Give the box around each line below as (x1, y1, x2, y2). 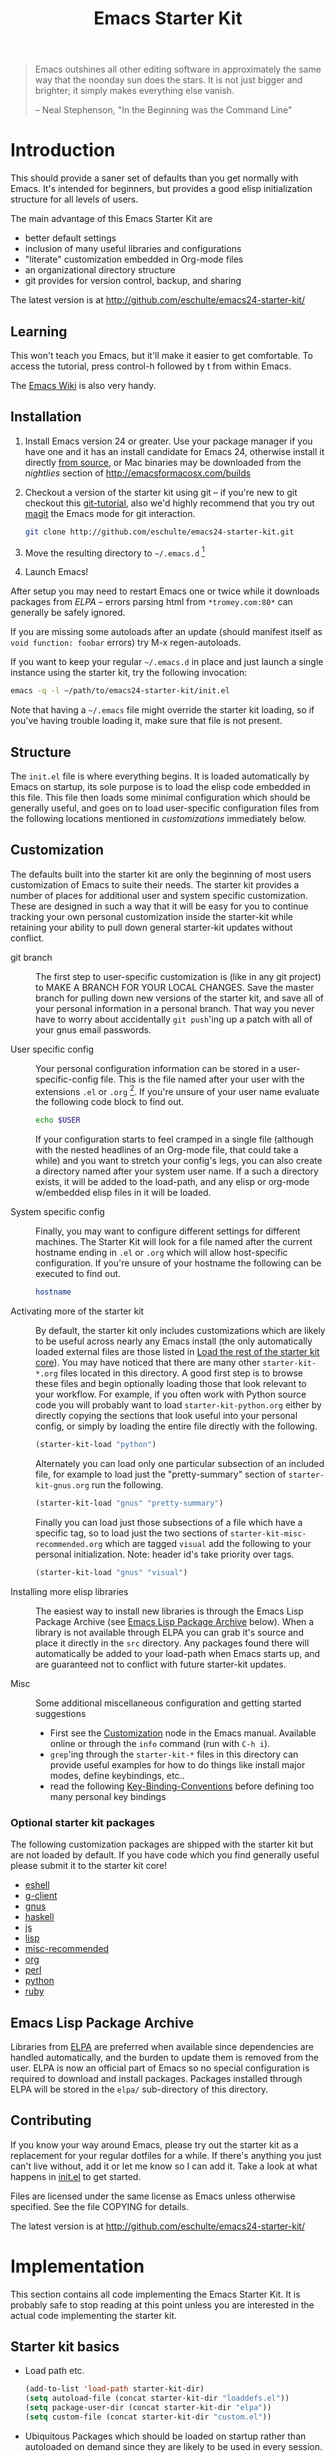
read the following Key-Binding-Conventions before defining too (49, 1780, 315, 1792)
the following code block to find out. (35, 1096, 185, 1108)
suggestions (35, 1707, 87, 1719)
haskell (24, 1911, 55, 1923)
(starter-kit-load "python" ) (35, 1440, 157, 1450)
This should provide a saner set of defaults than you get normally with (10, 172, 299, 184)
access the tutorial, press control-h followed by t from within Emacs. (10, 360, 292, 372)
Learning (10, 323, 68, 340)
